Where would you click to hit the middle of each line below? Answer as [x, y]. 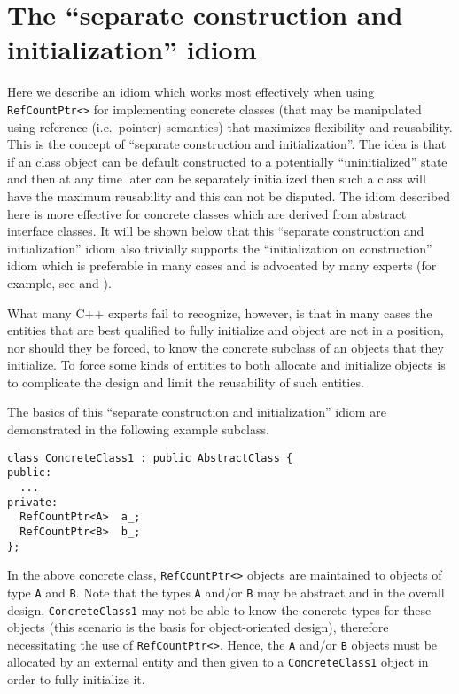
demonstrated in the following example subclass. [138, 429]
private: [33, 502]
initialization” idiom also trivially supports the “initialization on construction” [220, 248]
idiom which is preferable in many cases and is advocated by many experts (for [222, 265]
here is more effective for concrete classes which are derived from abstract [207, 213]
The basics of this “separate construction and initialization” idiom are [197, 412]
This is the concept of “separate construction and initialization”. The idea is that [227, 144]
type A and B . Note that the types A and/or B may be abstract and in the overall [226, 592]
